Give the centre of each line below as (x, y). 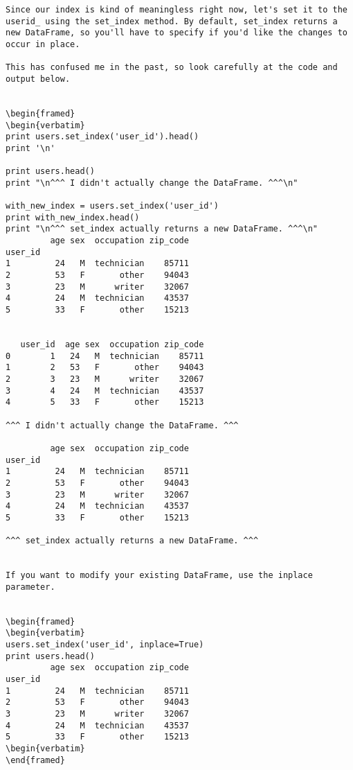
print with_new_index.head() (73, 217)
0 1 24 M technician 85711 (105, 356)
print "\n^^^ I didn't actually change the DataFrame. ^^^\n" (152, 183)
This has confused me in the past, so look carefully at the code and (172, 68)
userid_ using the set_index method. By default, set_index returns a (172, 21)
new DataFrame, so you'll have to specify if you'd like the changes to (176, 33)
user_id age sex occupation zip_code (112, 345)
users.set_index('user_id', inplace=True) (105, 645)
